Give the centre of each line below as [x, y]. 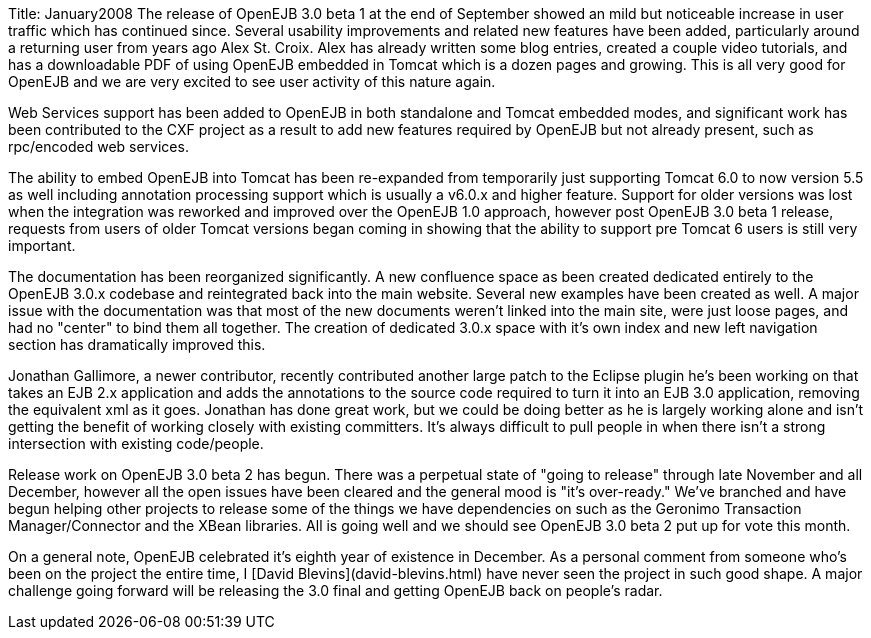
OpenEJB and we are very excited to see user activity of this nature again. [252, 81]
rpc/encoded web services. [98, 146]
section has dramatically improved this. [137, 344]
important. [42, 245]
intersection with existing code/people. [136, 443]
